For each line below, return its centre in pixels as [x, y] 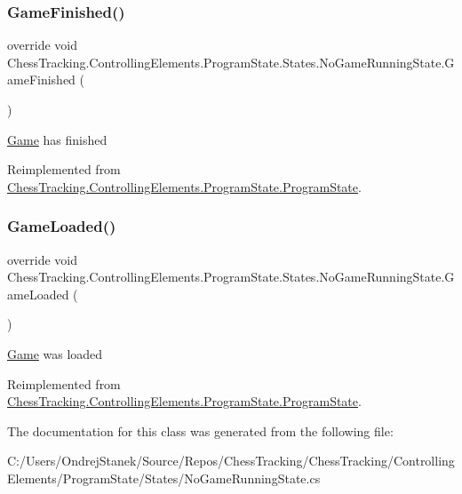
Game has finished [57, 139]
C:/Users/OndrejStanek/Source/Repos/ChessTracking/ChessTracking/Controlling [231, 461]
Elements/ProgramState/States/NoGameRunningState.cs [164, 478]
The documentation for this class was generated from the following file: [200, 430]
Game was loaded [55, 353]
